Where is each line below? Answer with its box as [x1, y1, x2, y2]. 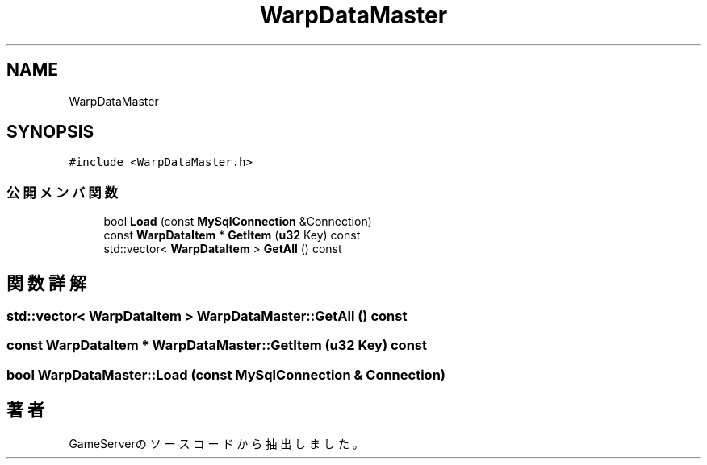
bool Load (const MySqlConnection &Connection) [103, 214, 372, 229]
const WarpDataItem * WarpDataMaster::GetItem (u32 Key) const [6, 337, 427, 354]
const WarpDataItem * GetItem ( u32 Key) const [103, 228, 361, 243]
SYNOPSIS [6, 122, 94, 143]
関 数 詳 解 [6, 272, 86, 293]
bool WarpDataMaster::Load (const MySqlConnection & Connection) [6, 366, 446, 383]
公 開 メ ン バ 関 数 [6, 184, 118, 201]
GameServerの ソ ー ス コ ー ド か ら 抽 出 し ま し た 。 [69, 436, 364, 450]
